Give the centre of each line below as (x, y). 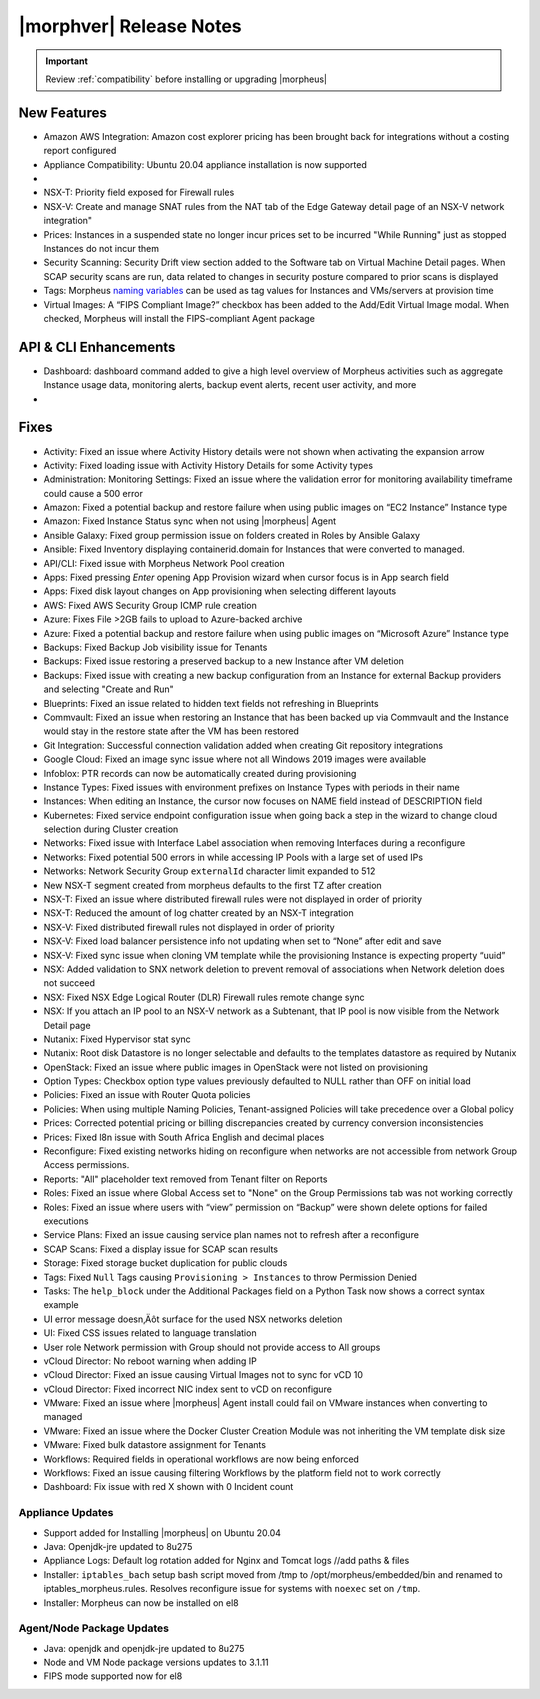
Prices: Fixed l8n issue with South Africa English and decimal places (184, 1137)
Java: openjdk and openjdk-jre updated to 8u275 (144, 1648)
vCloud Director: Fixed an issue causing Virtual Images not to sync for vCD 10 (203, 1375)
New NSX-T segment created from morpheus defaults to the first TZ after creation (212, 885)
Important (67, 61)
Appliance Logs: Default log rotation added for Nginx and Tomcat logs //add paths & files (226, 1561)
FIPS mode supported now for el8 (113, 1676)
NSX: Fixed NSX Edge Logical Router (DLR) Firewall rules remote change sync (204, 997)
